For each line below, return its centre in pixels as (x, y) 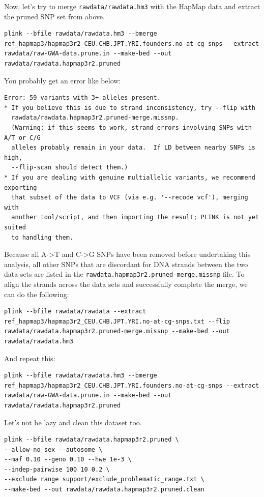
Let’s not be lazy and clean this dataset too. (73, 422)
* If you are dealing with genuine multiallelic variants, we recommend (130, 177)
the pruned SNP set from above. (54, 16)
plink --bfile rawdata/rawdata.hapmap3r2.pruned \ (92, 440)
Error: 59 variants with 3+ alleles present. (82, 98)
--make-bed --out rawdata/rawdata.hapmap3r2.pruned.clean (104, 490)
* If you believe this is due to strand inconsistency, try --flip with (130, 108)
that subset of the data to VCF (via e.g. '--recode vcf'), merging (130, 198)
